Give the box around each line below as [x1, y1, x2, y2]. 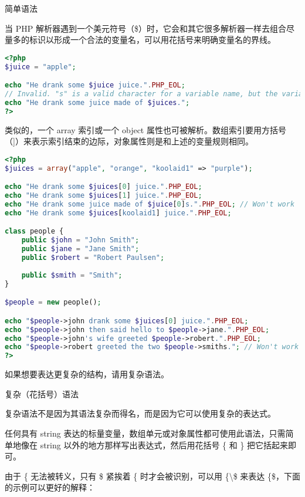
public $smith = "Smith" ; [21, 271, 123, 279]
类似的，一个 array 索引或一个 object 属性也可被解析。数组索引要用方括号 [5, 123, 286, 136]
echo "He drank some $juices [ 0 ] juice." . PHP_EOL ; [5, 182, 202, 191]
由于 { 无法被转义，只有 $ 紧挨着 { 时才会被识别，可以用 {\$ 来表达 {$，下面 [5, 469, 300, 482]
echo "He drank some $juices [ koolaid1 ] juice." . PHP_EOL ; [5, 208, 232, 217]
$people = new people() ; [5, 298, 101, 307]
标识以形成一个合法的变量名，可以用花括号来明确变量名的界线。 [29, 33, 276, 46]
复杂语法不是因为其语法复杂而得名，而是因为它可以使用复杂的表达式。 [5, 407, 276, 420]
